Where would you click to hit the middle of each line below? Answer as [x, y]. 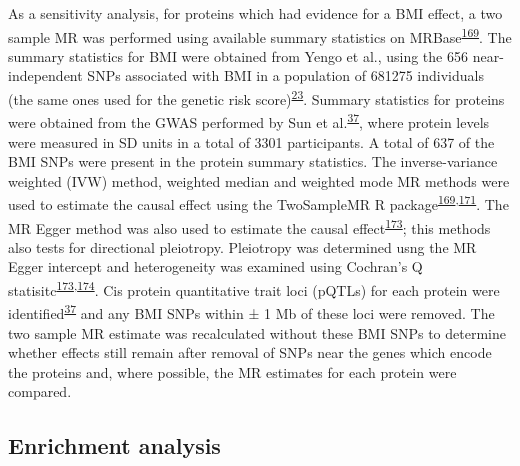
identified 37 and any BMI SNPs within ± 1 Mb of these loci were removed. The [251, 311]
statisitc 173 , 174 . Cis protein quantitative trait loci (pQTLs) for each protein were [254, 288]
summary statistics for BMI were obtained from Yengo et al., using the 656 [238, 55]
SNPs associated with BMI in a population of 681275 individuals [285, 75]
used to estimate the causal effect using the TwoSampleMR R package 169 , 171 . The [258, 202]
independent [45, 75]
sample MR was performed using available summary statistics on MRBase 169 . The [260, 35]
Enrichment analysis [114, 445]
